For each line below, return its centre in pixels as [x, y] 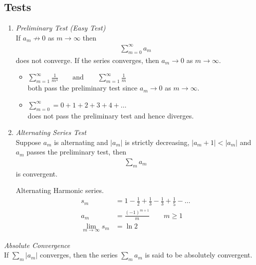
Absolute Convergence [37, 245]
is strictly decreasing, [157, 142]
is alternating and [81, 142]
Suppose [28, 142]
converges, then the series [79, 255]
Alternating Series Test [51, 132]
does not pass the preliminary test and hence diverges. [111, 115]
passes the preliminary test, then [77, 152]
